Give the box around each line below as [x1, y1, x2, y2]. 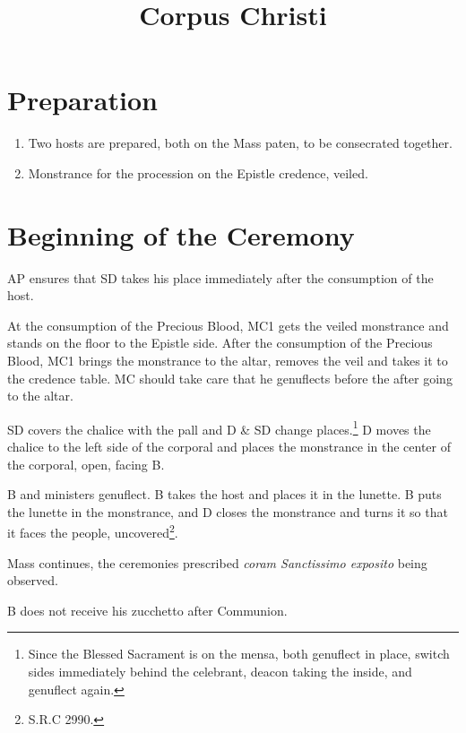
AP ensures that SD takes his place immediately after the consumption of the [7, 268, 434, 287]
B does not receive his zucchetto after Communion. [7, 600, 288, 619]
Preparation [7, 82, 158, 118]
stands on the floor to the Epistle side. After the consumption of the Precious [7, 333, 433, 352]
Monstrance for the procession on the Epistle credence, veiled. [28, 163, 368, 182]
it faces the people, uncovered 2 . [7, 521, 178, 542]
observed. [7, 571, 58, 590]
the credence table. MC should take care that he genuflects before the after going [7, 368, 453, 387]
